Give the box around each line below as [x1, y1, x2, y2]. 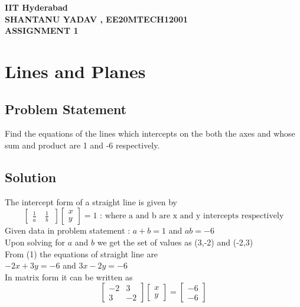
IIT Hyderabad [5, 1, 68, 13]
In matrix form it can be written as [5, 270, 133, 283]
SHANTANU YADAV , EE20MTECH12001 [5, 12, 188, 25]
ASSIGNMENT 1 [5, 24, 79, 37]
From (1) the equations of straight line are [5, 247, 158, 260]
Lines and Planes [5, 59, 146, 83]
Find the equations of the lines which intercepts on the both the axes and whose [5, 127, 295, 140]
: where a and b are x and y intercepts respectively [100, 212, 284, 221]
